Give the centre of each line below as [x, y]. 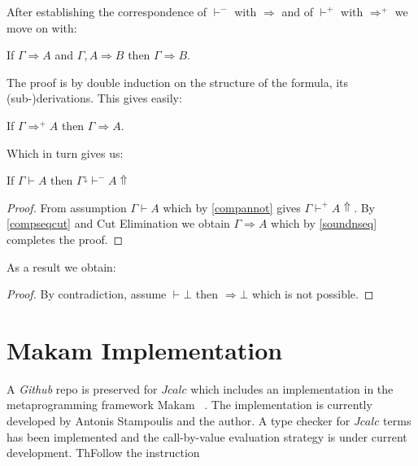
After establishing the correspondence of [107, 11]
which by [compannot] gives [232, 207]
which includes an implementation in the [292, 388]
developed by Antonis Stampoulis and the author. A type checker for [179, 421]
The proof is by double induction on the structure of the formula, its [178, 82]
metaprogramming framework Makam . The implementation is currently [189, 405]
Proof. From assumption [67, 207]
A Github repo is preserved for [82, 388]
